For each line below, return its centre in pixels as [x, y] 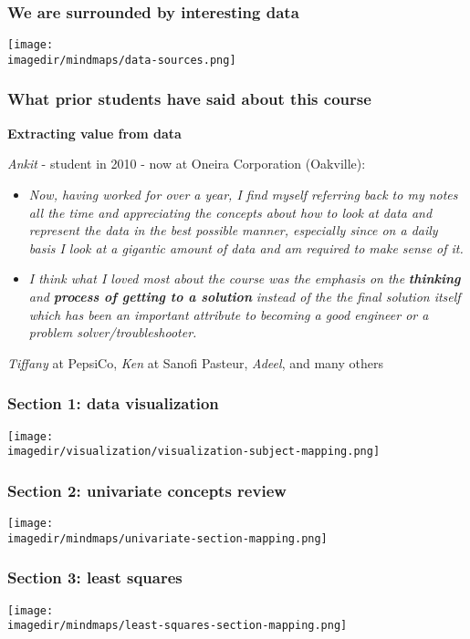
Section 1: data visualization [113, 403]
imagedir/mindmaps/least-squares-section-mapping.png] [178, 626]
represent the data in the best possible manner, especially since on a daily [233, 230]
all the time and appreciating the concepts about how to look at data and [230, 212]
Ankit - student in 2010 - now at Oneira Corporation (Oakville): [187, 164]
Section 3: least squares [95, 577]
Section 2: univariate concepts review [147, 490]
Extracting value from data [94, 133]
